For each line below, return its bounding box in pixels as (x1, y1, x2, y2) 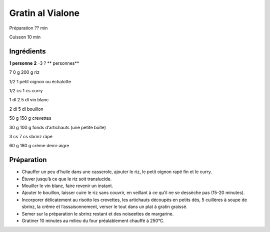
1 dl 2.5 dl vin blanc (9, 97, 49, 103)
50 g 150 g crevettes (9, 115, 52, 121)
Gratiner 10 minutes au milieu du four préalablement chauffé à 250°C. (21, 218, 165, 224)
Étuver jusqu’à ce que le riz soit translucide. (21, 176, 112, 182)
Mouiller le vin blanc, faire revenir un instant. (21, 183, 113, 189)
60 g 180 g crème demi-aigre (9, 143, 69, 149)
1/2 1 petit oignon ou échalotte (9, 78, 71, 84)
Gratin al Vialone (9, 7, 80, 18)
